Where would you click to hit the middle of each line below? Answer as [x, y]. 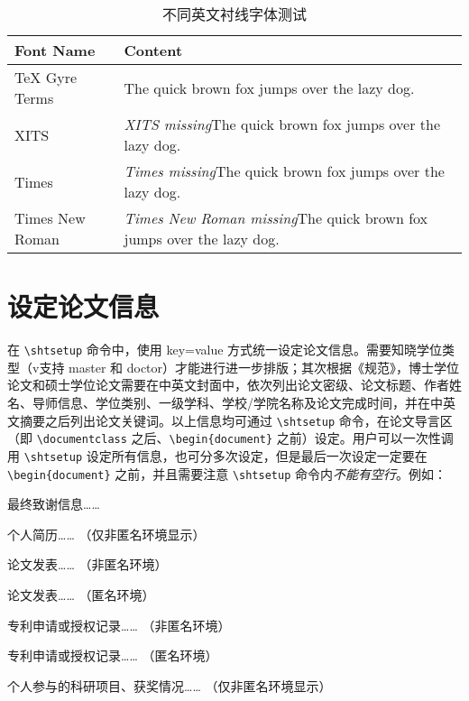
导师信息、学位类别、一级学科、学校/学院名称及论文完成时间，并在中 [237, 402]
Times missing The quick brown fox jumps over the [284, 171]
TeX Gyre [46, 77]
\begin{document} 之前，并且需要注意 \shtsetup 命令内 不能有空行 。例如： [227, 473]
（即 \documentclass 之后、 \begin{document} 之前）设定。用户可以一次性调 [230, 438]
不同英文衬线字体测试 [234, 14]
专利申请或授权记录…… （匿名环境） [113, 655]
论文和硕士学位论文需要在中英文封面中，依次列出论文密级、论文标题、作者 [228, 385]
